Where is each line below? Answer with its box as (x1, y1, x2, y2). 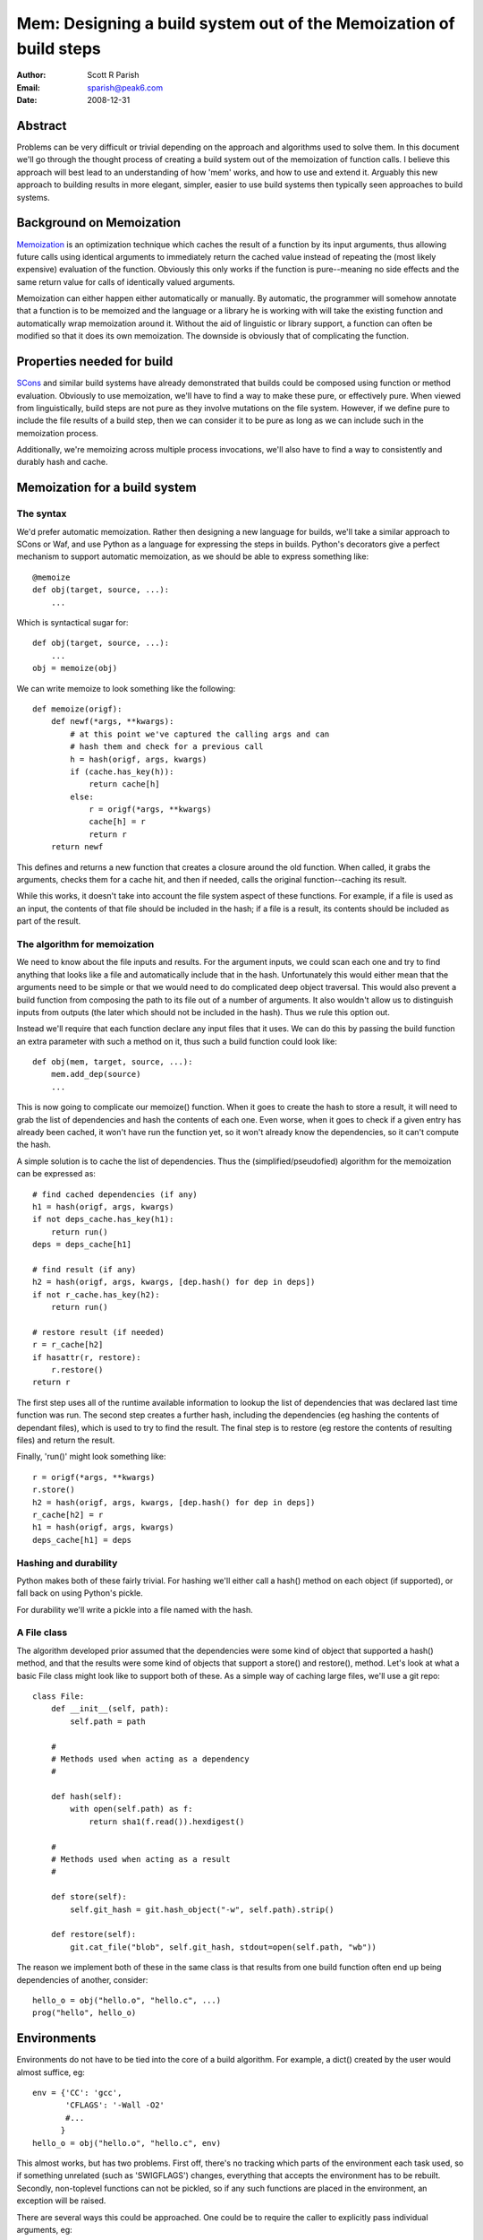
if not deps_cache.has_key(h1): (32, 1214, 174, 1225)
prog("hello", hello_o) (32, 2008, 137, 2018)
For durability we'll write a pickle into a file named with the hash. (16, 1604, 254, 1615)
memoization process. (16, 427, 98, 438)
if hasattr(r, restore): (32, 1352, 141, 1362)
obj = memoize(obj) (32, 663, 118, 674)
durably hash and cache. (16, 457, 108, 468)
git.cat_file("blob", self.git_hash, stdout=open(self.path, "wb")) (70, 1942, 377, 1952)
